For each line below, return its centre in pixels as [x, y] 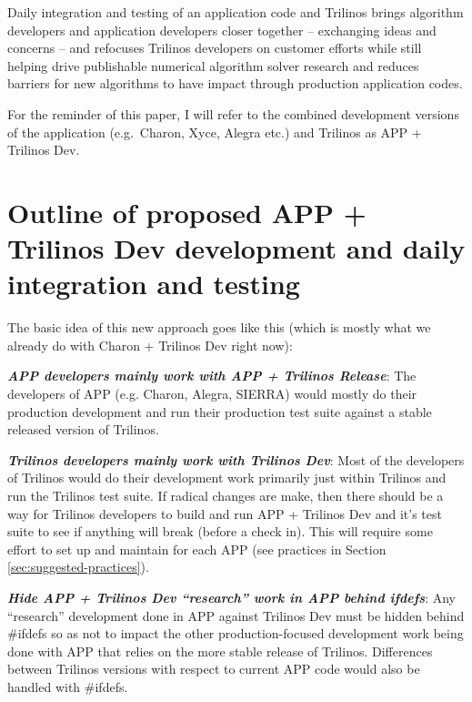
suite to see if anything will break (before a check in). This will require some [220, 531]
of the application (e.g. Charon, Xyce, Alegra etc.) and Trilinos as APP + [215, 132]
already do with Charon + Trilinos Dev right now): [150, 345]
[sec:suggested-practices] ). [78, 567]
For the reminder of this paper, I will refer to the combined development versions [233, 113]
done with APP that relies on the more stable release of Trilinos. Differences [220, 651]
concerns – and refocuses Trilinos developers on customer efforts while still [215, 48]
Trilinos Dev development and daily [236, 248]
